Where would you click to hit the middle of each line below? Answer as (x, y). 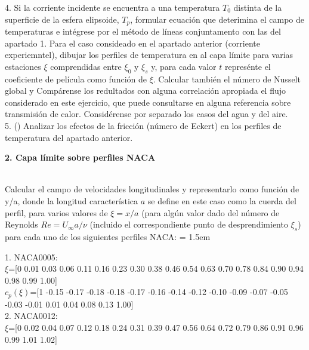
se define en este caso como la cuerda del (222, 200)
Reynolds (21, 224)
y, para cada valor (184, 66)
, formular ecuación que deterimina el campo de (217, 19)
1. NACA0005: (31, 257)
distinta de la (258, 7)
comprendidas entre (86, 66)
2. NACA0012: (31, 316)
